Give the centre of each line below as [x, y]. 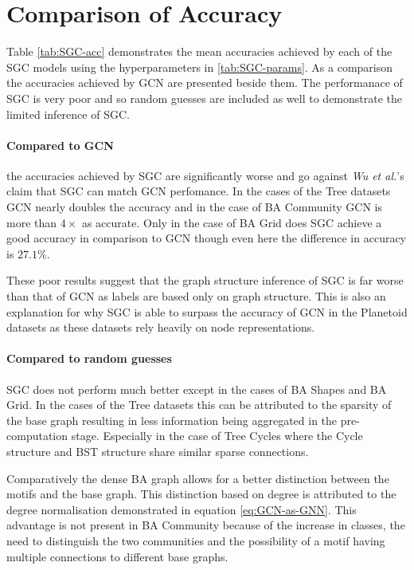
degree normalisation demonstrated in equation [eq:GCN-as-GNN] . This [182, 509]
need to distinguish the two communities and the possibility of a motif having [196, 540]
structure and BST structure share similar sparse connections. [158, 451]
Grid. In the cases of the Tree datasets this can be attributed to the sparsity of [199, 405]
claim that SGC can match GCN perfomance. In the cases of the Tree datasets [199, 191]
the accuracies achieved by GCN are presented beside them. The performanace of [205, 83]
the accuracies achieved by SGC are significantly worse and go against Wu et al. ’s [205, 175]
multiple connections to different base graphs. [117, 556]
